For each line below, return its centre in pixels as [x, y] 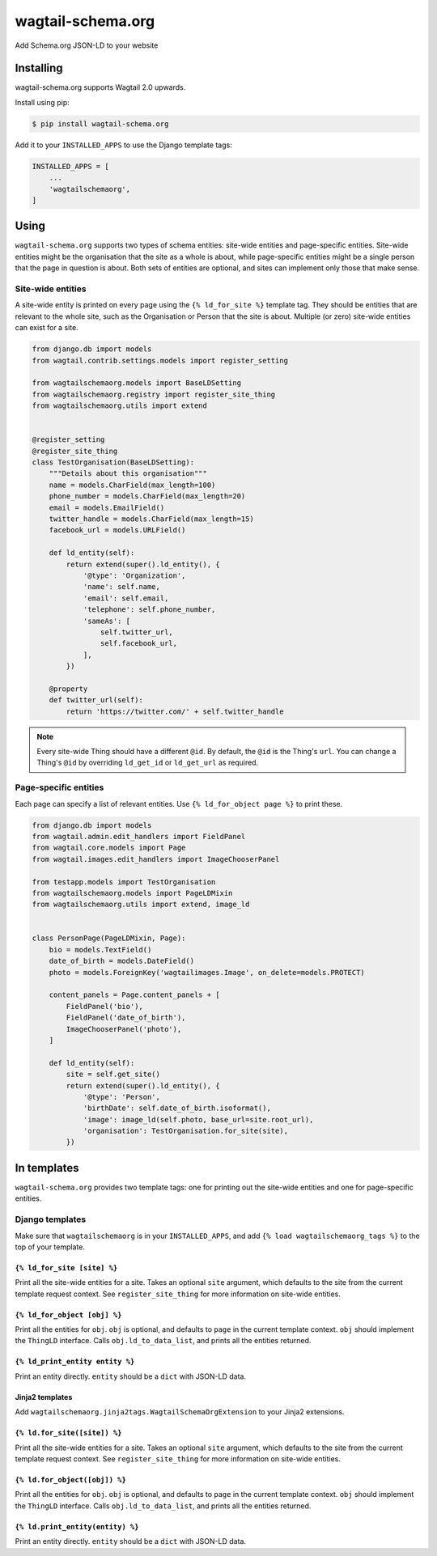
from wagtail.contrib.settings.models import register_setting [160, 360]
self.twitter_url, [136, 632]
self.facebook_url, [139, 644]
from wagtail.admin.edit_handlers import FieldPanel [139, 836]
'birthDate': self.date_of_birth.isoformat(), [177, 1108]
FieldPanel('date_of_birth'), [126, 1018]
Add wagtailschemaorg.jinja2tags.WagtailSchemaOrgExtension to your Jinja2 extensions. [180, 1412]
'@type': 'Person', [122, 1097]
